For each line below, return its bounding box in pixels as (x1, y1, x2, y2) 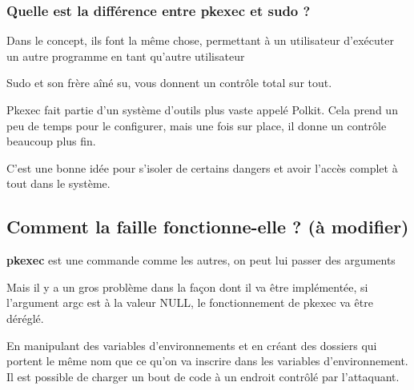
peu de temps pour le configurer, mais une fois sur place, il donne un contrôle (6, 117, 387, 133)
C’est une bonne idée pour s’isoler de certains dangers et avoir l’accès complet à (6, 159, 398, 176)
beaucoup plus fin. (6, 133, 96, 149)
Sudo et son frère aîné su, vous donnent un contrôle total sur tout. (6, 74, 332, 91)
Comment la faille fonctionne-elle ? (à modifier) (6, 214, 409, 239)
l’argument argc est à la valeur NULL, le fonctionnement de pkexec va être (6, 294, 373, 311)
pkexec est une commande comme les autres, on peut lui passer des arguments (6, 252, 396, 269)
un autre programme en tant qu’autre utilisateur (6, 47, 245, 64)
